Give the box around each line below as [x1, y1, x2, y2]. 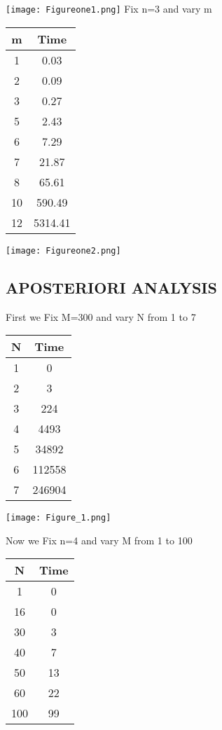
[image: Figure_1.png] [6, 513, 111, 523]
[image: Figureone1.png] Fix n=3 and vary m [6, 1, 212, 15]
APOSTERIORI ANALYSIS [6, 276, 217, 298]
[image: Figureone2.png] [6, 245, 121, 256]
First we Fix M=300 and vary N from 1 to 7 [6, 309, 196, 324]
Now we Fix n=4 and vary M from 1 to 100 [6, 532, 193, 547]
